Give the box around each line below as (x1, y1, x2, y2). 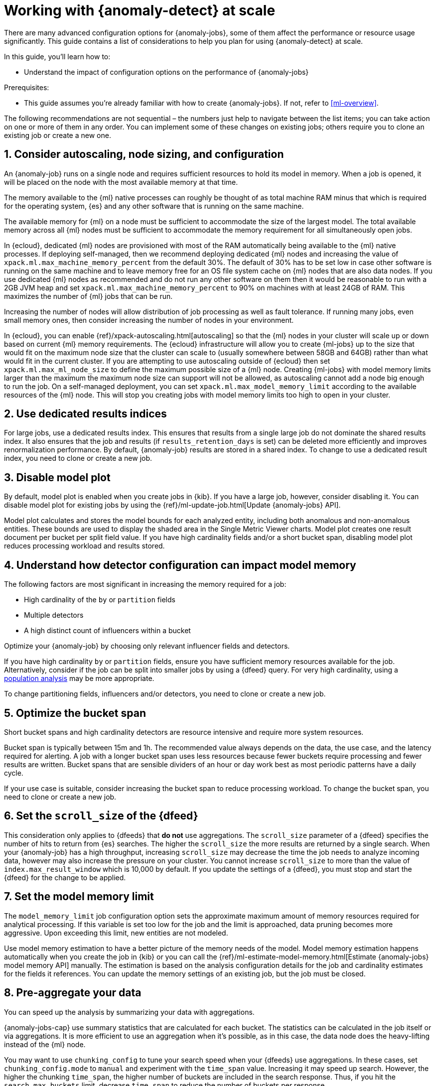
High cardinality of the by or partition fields (24, 595, 175, 604)
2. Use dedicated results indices (4, 407, 167, 420)
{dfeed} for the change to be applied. (4, 873, 126, 882)
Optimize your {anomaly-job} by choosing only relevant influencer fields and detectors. (4, 642, 290, 651)
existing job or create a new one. (4, 131, 111, 139)
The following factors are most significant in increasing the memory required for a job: (4, 580, 287, 589)
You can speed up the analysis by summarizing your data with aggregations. (4, 1007, 255, 1016)
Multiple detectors (24, 611, 84, 620)
